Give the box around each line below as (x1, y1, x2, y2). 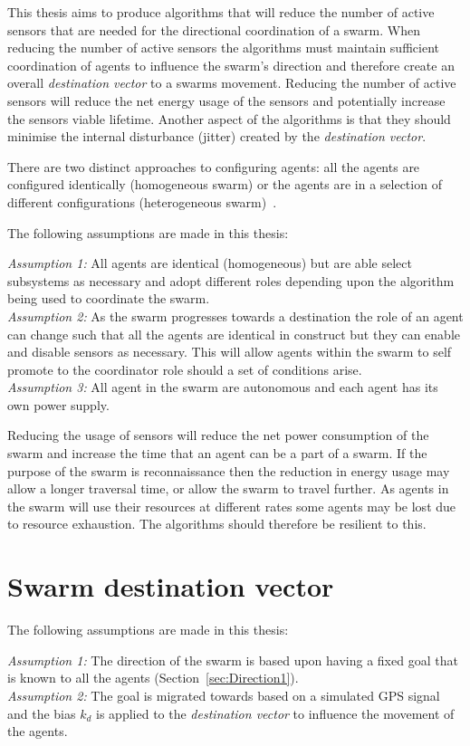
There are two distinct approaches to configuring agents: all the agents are (7, 157, 420, 176)
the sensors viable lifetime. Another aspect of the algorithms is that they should (7, 109, 451, 128)
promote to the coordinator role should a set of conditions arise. (7, 359, 362, 378)
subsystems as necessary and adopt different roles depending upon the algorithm (7, 271, 455, 290)
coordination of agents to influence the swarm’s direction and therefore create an (7, 55, 455, 74)
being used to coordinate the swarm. (7, 289, 210, 308)
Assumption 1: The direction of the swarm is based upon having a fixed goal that (7, 650, 458, 669)
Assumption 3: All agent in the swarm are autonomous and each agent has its (7, 378, 438, 397)
